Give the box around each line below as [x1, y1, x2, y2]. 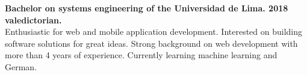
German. [5, 60, 37, 73]
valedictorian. [5, 13, 62, 26]
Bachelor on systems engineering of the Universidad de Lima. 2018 [5, 2, 288, 14]
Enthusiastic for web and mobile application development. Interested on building [5, 25, 303, 38]
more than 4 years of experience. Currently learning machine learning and [5, 49, 278, 61]
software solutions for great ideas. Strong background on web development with [5, 37, 298, 49]
